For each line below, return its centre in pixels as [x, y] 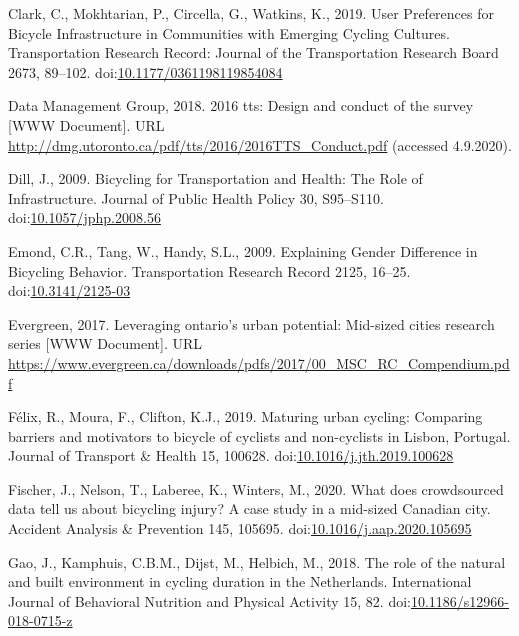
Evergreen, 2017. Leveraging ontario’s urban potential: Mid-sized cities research [251, 323]
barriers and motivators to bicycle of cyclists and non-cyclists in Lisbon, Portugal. [259, 435]
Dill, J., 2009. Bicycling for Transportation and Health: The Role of [215, 178]
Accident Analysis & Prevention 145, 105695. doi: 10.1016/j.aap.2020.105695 [240, 528]
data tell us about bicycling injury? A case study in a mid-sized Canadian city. [249, 508]
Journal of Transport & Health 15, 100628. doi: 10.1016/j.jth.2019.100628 [231, 455]
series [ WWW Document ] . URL [105, 343]
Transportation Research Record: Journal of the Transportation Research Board [253, 52]
